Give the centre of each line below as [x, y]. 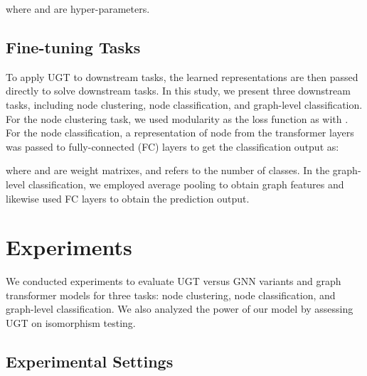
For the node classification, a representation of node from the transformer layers [180, 133]
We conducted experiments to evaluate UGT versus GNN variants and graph [174, 281]
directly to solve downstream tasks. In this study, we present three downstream [178, 91]
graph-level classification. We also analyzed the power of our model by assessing [180, 309]
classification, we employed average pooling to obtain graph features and [186, 184]
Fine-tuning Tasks [73, 47]
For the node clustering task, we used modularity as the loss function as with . [177, 118]
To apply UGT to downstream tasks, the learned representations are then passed [182, 76]
